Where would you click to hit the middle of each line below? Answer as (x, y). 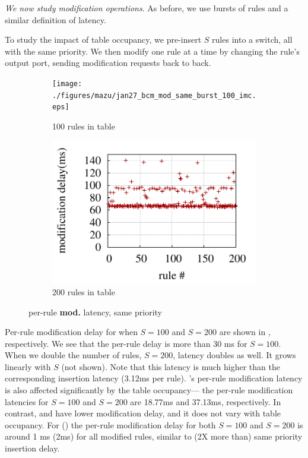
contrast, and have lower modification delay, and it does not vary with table (143, 413)
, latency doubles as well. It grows (234, 355)
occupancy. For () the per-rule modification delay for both (110, 424)
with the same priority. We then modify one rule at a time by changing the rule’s (152, 51)
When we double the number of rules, (73, 355)
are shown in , (245, 332)
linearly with (28, 366)
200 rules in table (84, 291)
